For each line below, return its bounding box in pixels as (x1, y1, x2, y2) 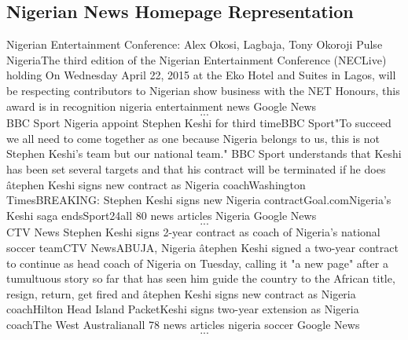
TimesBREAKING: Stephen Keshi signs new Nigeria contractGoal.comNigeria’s (6, 192, 391, 208)
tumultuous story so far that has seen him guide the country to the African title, (6, 270, 395, 287)
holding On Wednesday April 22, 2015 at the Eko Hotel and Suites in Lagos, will (6, 67, 396, 83)
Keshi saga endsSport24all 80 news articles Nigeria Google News (6, 207, 317, 223)
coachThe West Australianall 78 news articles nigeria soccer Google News (6, 316, 360, 332)
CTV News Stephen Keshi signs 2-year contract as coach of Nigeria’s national (6, 224, 380, 240)
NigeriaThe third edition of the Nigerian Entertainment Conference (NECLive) (6, 51, 387, 68)
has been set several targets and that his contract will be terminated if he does (6, 160, 386, 177)
